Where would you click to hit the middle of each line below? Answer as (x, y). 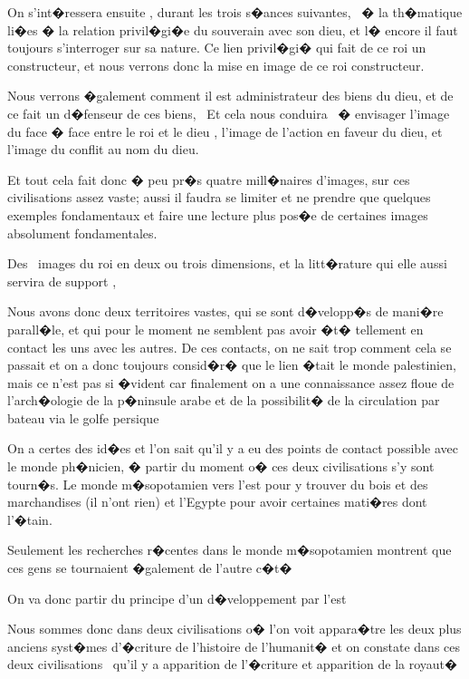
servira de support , (62, 281)
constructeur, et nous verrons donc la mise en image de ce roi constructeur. (216, 65)
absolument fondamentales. (82, 233)
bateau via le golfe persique (83, 417)
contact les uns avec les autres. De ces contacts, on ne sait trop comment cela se (230, 347)
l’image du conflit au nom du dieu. (103, 149)
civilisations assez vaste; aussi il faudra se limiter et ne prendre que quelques (219, 197)
